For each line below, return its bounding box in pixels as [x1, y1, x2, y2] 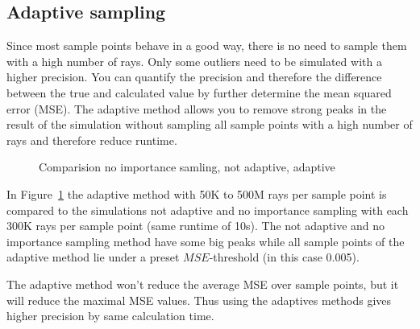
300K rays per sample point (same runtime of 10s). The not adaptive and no [6, 217, 385, 234]
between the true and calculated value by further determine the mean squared [6, 84, 392, 101]
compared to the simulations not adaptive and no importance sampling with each [6, 201, 409, 218]
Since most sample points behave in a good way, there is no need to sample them [6, 37, 407, 54]
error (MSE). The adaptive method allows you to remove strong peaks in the [6, 100, 387, 117]
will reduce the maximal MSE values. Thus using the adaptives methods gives [6, 291, 392, 308]
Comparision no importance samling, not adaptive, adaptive [39, 158, 335, 175]
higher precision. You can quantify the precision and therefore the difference [6, 68, 382, 85]
